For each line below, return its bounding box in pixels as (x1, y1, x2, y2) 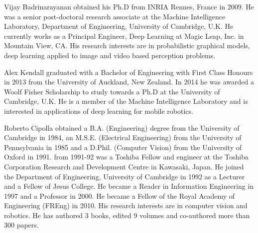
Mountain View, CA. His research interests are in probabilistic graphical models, (4, 40, 250, 51)
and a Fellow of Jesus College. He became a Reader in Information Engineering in (4, 181, 254, 191)
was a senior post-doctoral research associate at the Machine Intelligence (4, 11, 226, 21)
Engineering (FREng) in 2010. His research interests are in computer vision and (4, 200, 248, 211)
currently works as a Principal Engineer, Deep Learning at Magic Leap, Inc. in (4, 30, 244, 41)
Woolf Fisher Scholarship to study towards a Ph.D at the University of (4, 86, 220, 96)
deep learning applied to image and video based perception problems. (4, 50, 216, 60)
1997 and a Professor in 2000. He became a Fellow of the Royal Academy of (4, 190, 235, 201)
